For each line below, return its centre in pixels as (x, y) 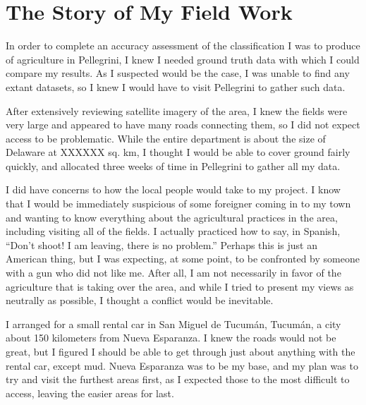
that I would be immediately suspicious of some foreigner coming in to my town (178, 204)
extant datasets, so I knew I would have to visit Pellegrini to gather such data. (176, 86)
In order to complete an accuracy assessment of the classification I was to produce (183, 46)
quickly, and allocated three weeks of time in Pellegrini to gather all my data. (173, 165)
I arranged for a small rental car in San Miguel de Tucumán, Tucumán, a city (173, 324)
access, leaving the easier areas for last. (90, 393)
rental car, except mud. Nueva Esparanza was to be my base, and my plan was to (182, 365)
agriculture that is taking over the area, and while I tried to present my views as (180, 286)
